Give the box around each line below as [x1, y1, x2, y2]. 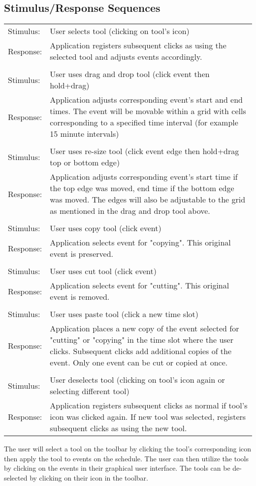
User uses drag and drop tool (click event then [50, 68, 210, 80]
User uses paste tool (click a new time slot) [50, 308, 199, 320]
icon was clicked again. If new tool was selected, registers [50, 411, 246, 423]
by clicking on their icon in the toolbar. [30, 472, 148, 483]
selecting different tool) [50, 385, 129, 397]
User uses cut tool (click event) [50, 265, 157, 277]
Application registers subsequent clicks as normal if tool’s [50, 400, 248, 411]
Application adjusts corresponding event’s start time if [50, 171, 238, 183]
